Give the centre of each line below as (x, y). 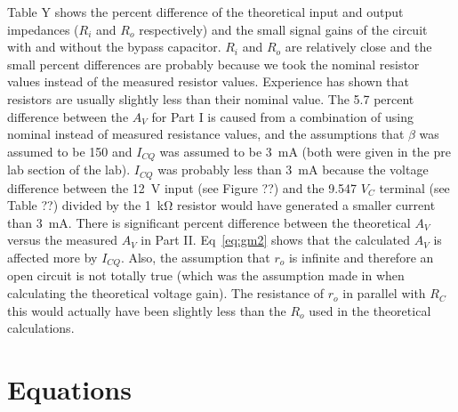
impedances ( (43, 29)
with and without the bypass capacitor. (114, 47)
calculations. (41, 328)
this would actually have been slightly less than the (147, 310)
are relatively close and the (358, 47)
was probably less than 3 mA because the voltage (293, 170)
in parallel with (384, 293)
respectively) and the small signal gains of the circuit (283, 29)
